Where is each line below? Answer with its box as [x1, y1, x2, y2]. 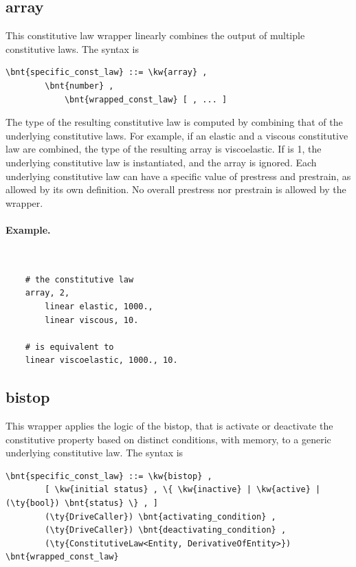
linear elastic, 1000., [45, 301, 153, 311]
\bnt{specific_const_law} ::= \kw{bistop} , [5, 471, 212, 481]
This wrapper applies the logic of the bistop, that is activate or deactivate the [5, 419, 333, 433]
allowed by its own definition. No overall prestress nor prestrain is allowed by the [5, 182, 346, 197]
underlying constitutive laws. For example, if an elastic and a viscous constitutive [5, 128, 348, 142]
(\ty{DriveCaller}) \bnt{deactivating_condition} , [45, 525, 287, 535]
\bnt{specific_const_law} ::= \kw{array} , [5, 67, 208, 78]
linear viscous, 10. [45, 315, 139, 325]
